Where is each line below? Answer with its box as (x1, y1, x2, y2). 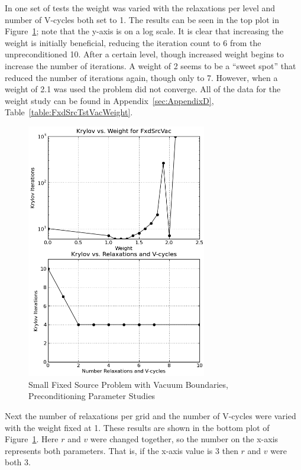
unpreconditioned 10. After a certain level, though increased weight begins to (5, 48, 284, 60)
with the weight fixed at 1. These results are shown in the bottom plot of (5, 421, 270, 433)
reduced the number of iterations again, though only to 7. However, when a (5, 71, 278, 83)
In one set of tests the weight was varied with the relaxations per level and (5, 2, 276, 14)
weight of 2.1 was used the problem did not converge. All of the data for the (5, 83, 281, 95)
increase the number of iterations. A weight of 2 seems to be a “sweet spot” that (5, 59, 296, 72)
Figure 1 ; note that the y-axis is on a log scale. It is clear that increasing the (5, 25, 284, 37)
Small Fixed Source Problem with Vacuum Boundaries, (28, 378, 228, 390)
